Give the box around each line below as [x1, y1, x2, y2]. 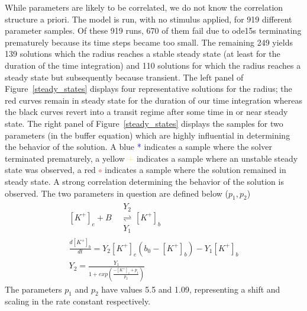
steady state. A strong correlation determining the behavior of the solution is [5, 175, 284, 187]
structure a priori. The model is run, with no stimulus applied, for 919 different [5, 12, 292, 25]
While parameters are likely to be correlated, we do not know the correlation [5, 1, 283, 13]
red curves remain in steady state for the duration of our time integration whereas [5, 94, 303, 106]
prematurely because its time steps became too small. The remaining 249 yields [5, 36, 293, 48]
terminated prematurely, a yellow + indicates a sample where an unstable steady [5, 152, 298, 164]
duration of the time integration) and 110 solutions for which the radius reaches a [5, 59, 301, 71]
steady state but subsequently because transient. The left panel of [5, 70, 244, 83]
